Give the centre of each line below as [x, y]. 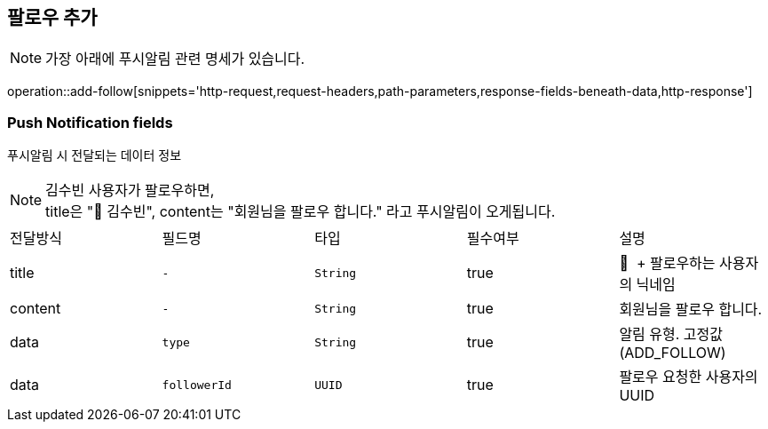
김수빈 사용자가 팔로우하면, [130, 191]
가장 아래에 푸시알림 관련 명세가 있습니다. [175, 59]
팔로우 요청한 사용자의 [689, 377]
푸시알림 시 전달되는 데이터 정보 [95, 155]
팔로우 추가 [52, 17]
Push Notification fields [90, 122]
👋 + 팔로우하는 [667, 263]
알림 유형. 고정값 [671, 334]
